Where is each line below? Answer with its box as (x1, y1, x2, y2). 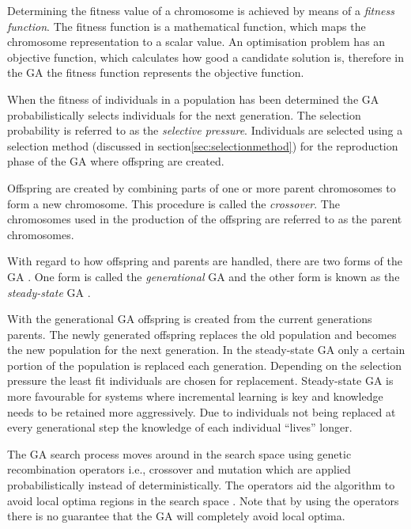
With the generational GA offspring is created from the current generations (7, 310, 372, 327)
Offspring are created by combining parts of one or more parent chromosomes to (7, 179, 396, 196)
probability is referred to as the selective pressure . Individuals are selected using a (7, 122, 403, 139)
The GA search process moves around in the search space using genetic (7, 445, 352, 462)
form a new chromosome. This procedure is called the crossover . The (7, 195, 340, 211)
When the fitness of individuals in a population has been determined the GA (7, 90, 379, 107)
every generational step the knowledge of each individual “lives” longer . (7, 419, 353, 436)
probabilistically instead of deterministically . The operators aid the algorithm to (7, 477, 395, 493)
